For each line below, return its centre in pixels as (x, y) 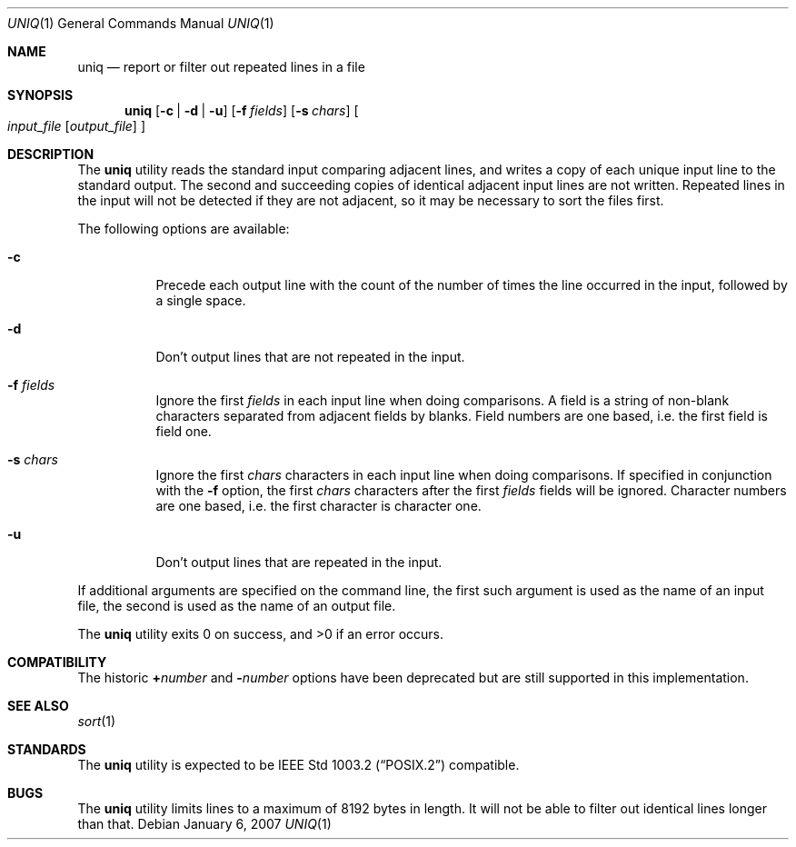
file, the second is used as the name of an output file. (237, 606)
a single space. (201, 300)
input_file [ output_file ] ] (76, 126)
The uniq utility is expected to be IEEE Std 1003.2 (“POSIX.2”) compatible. (298, 765)
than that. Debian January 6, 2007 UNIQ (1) (204, 824)
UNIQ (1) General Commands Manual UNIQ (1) (141, 23)
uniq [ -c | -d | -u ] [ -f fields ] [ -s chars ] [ (242, 110)
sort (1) (97, 721)
